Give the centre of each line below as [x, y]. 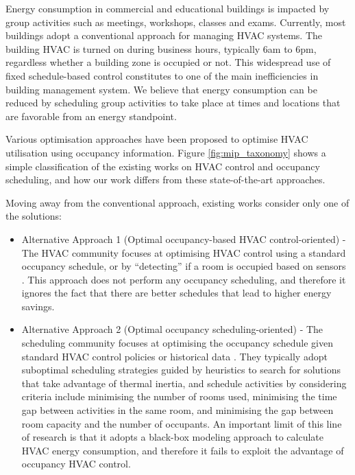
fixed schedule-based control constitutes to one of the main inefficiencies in [162, 75]
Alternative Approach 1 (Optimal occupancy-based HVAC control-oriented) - [184, 239]
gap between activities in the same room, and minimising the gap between [177, 410]
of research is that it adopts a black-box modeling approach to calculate [172, 437]
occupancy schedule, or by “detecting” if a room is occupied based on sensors [184, 266]
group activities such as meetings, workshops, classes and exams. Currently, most [176, 22]
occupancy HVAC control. [76, 464]
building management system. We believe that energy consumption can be [161, 89]
